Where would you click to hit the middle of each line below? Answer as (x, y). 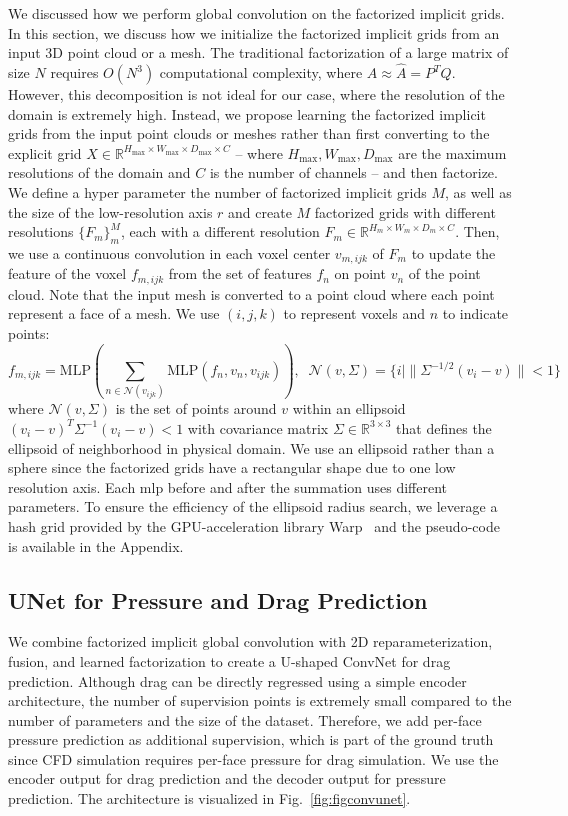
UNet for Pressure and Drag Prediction (218, 599)
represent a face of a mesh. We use (114, 313)
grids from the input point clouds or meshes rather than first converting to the (249, 133)
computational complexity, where (261, 72)
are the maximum (452, 152)
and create (260, 211)
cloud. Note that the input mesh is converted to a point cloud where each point (251, 293)
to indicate (475, 313)
